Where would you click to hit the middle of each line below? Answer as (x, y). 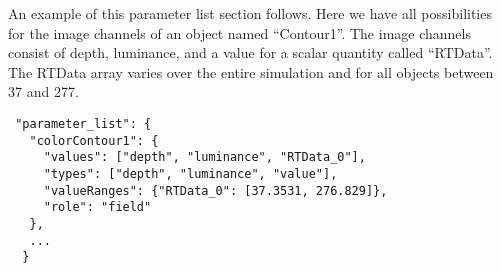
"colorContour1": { (94, 140)
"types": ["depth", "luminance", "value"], (190, 173)
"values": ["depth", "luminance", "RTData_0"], (204, 157)
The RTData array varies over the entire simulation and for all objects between (251, 71)
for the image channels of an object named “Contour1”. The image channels (239, 32)
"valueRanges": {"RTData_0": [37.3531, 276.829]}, (215, 190)
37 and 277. (43, 91)
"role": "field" (97, 207)
